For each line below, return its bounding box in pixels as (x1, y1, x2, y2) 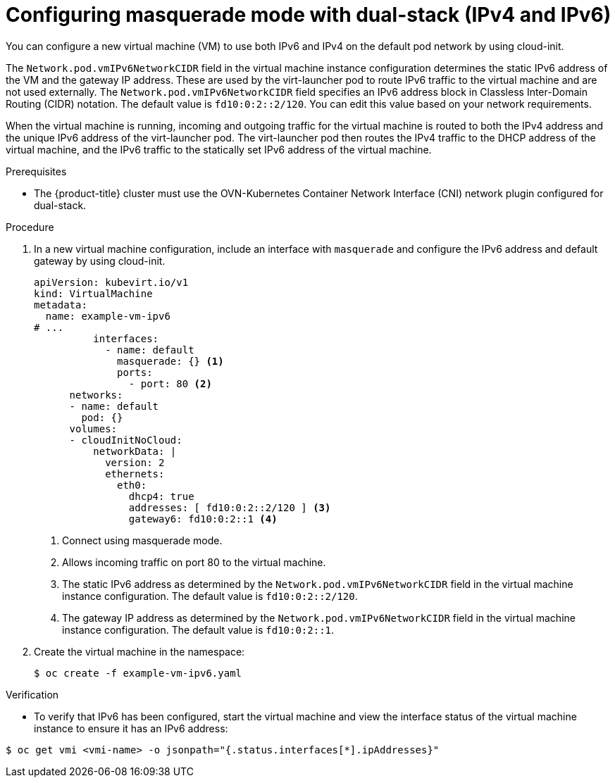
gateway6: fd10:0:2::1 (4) (128, 513, 278, 525)
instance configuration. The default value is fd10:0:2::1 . (62, 623, 335, 636)
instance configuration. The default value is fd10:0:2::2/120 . (62, 589, 358, 602)
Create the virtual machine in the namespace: (34, 645, 245, 658)
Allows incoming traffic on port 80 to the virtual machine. (62, 556, 326, 568)
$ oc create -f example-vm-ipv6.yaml (34, 667, 242, 679)
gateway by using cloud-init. (34, 254, 166, 267)
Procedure (6, 220, 54, 233)
